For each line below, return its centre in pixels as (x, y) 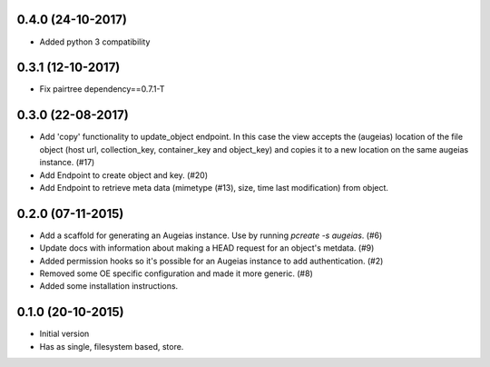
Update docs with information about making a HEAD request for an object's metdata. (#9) (207, 248)
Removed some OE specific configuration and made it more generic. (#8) (176, 273)
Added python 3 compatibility (95, 42)
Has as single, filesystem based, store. (112, 346)
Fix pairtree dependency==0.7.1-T (102, 89)
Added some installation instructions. (109, 286)
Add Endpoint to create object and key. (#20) (124, 175)
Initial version (64, 334)
